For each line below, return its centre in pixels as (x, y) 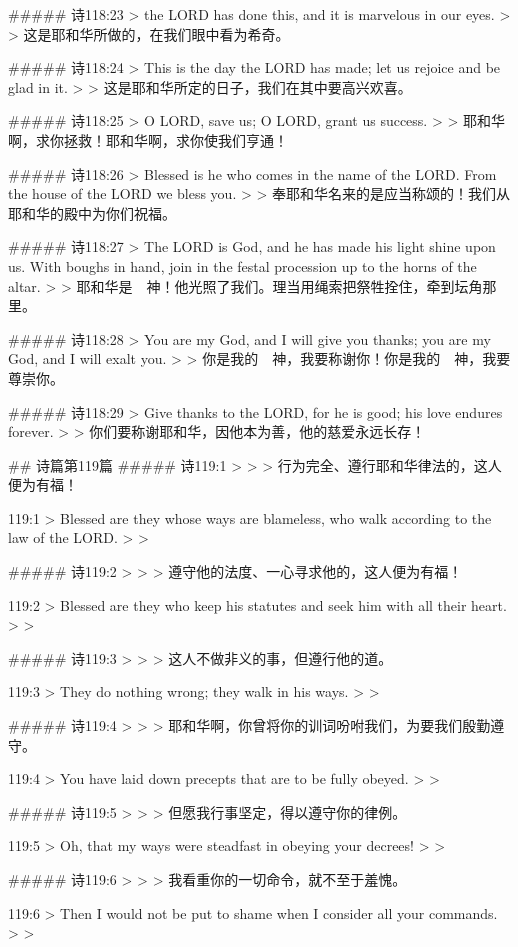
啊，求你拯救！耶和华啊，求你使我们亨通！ (148, 139)
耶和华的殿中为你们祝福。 (92, 212)
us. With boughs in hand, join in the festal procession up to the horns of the (242, 265)
